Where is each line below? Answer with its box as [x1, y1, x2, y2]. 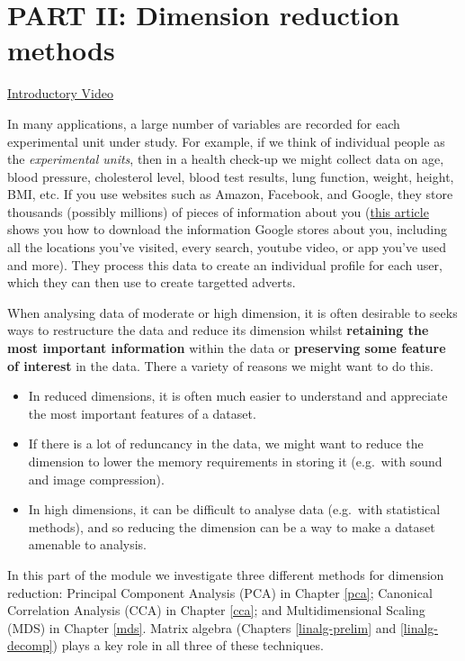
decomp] [7, 636, 53, 655]
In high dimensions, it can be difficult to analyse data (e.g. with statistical [28, 500, 441, 519]
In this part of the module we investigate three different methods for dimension [7, 565, 444, 584]
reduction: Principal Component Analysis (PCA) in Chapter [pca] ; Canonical [7, 583, 433, 602]
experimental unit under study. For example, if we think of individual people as [7, 131, 445, 150]
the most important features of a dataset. [28, 403, 256, 422]
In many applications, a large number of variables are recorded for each [7, 113, 400, 132]
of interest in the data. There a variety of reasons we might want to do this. [7, 356, 434, 375]
